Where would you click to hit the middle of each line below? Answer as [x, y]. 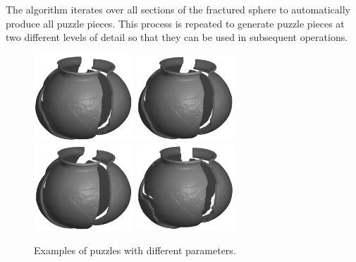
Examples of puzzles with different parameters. [135, 250]
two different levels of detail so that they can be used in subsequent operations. [177, 37]
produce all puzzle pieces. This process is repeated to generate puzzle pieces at [175, 23]
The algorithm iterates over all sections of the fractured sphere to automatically [178, 9]
